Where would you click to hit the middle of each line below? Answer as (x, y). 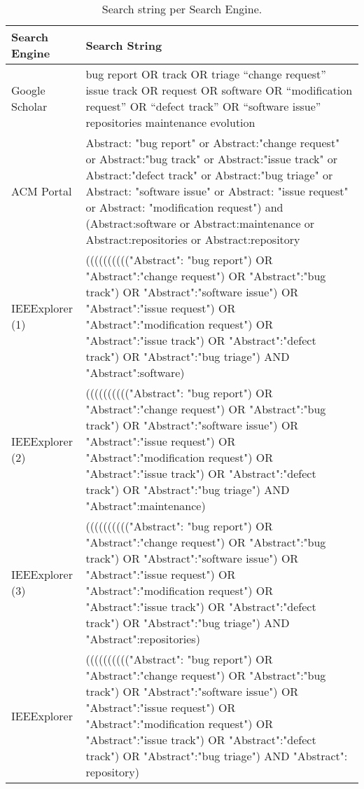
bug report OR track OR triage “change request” (206, 74)
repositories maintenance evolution (170, 122)
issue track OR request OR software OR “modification (219, 90)
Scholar (29, 106)
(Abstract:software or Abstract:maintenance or (200, 223)
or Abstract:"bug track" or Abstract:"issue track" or (212, 159)
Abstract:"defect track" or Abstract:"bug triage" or (209, 175)
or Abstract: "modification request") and (184, 207)
